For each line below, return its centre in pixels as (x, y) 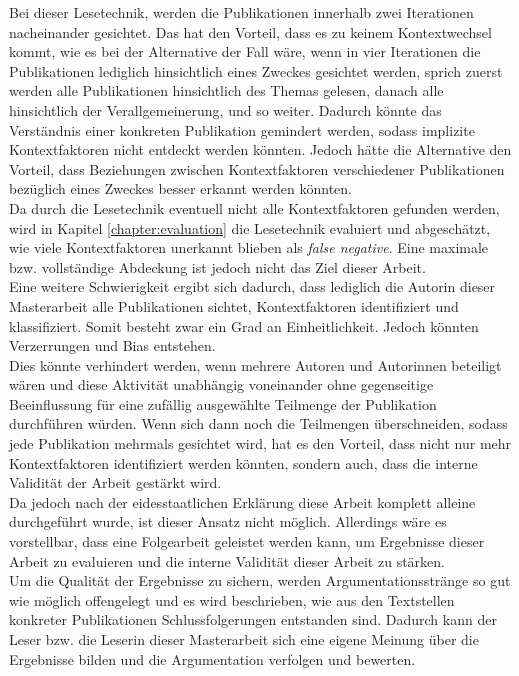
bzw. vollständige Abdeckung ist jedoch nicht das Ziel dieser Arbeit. (217, 266)
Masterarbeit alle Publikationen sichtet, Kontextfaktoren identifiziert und (234, 305)
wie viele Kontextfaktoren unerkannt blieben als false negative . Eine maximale (249, 247)
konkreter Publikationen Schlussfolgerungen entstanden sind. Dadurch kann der (253, 619)
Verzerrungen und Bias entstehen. (112, 345)
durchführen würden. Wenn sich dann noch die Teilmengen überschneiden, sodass (258, 423)
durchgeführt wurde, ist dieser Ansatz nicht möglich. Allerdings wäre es (228, 521)
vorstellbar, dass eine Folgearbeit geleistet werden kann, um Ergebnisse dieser (247, 541)
